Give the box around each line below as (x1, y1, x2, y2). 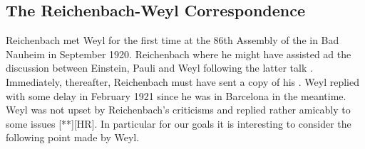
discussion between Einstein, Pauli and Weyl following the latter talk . (6, 60, 313, 75)
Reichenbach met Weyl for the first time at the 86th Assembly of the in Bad (6, 33, 339, 48)
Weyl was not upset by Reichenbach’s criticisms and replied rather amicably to (6, 102, 351, 117)
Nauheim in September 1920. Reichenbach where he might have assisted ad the (6, 46, 351, 61)
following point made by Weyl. (6, 130, 140, 145)
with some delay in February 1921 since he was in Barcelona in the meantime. (6, 88, 346, 103)
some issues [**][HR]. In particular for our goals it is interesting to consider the (6, 116, 351, 131)
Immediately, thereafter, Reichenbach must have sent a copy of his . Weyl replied (6, 74, 359, 89)
